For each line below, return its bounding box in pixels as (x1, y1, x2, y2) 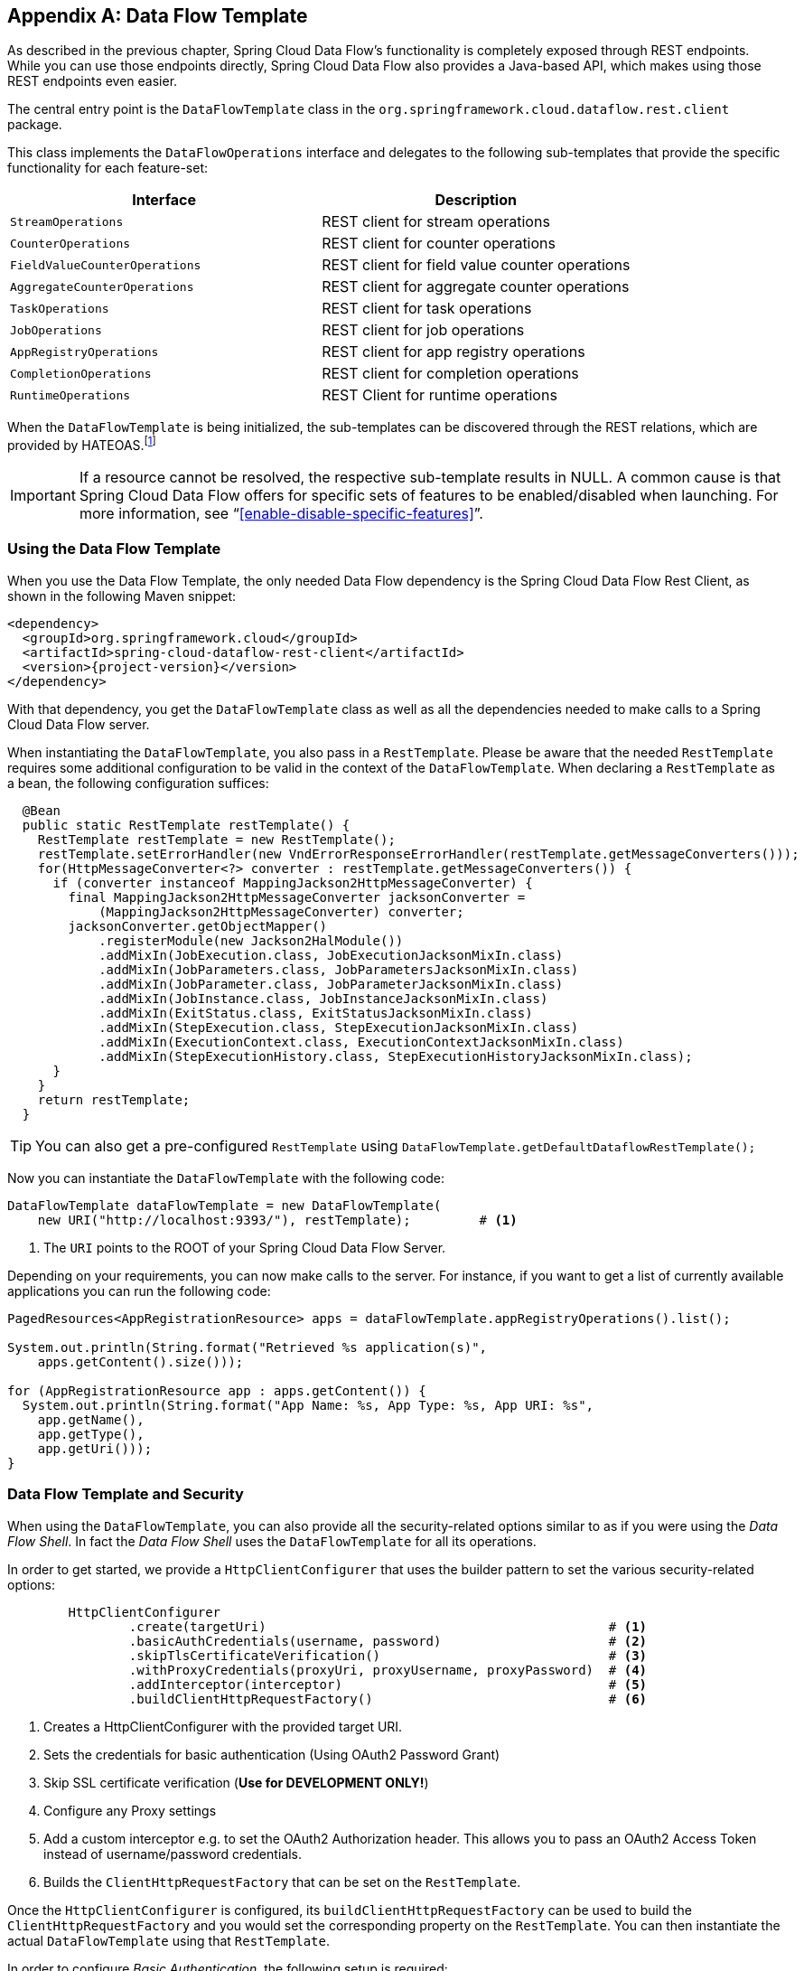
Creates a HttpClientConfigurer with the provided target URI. (43, 1718, 403, 1734)
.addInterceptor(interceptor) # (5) (128, 1676, 648, 1692)
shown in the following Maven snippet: (7, 587, 237, 604)
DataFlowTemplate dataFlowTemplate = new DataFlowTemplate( (7, 1197, 442, 1213)
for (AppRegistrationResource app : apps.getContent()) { (7, 1383, 426, 1398)
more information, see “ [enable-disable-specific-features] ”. (79, 504, 483, 523)
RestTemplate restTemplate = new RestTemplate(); (37, 831, 396, 847)
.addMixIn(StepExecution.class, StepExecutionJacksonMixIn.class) (98, 1019, 579, 1035)
